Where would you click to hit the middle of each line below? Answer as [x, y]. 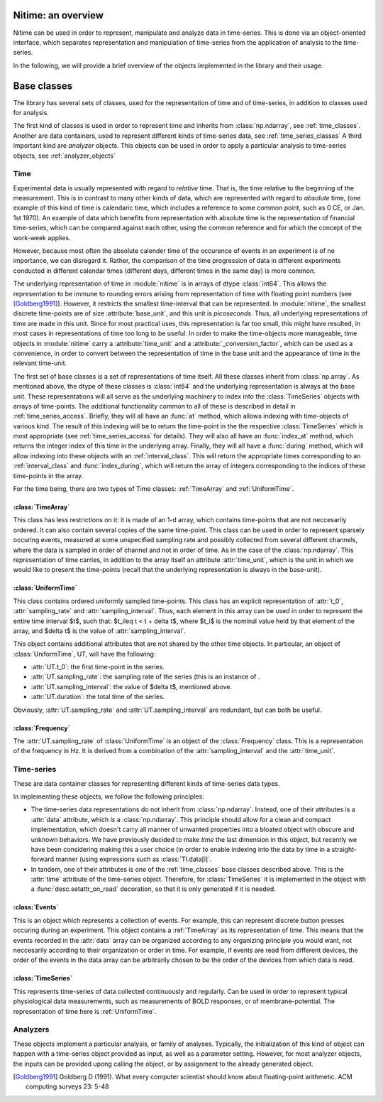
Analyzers [31, 1030]
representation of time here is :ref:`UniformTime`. [85, 1011]
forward [43, 859]
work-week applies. [42, 237]
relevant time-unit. [40, 363]
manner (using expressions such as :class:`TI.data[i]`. [134, 859]
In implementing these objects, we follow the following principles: [109, 796]
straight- [344, 849]
